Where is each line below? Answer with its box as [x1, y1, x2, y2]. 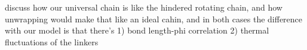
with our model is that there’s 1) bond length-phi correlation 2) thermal [5, 24, 269, 36]
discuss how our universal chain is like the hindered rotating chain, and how [5, 1, 283, 13]
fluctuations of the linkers [5, 35, 99, 48]
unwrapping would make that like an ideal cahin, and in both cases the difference [5, 12, 303, 25]
